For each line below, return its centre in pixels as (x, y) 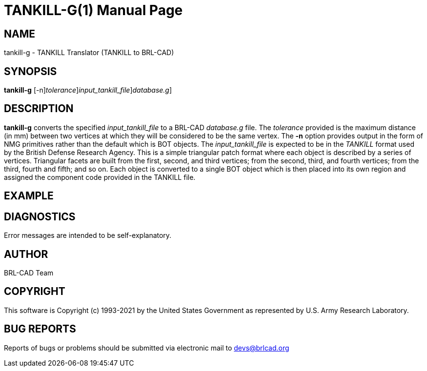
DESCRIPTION (39, 109)
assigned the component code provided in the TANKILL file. (100, 177)
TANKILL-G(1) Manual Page (93, 10)
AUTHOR (26, 254)
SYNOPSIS (30, 71)
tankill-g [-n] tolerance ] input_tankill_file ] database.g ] (88, 90)
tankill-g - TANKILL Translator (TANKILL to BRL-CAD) (89, 53)
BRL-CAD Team (29, 273)
